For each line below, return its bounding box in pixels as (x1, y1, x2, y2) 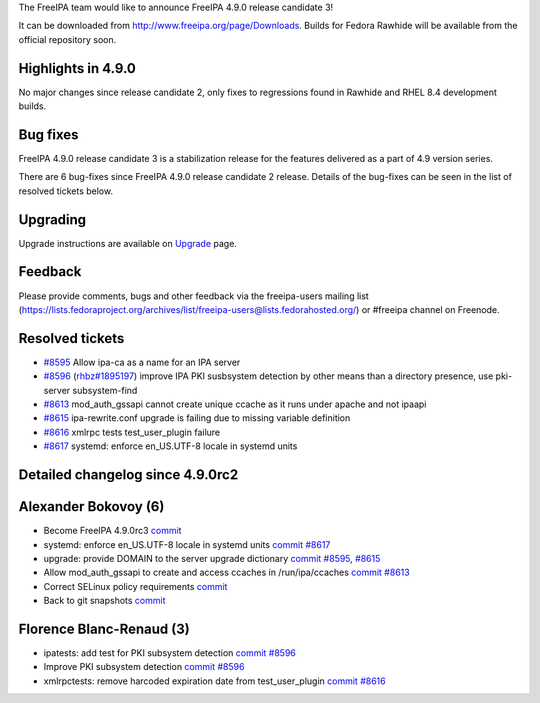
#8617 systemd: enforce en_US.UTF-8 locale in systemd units (43, 440, 298, 452)
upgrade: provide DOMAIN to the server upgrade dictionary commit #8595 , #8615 (43, 552, 381, 564)
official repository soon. (18, 33, 117, 45)
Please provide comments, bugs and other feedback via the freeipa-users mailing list (18, 290, 369, 302)
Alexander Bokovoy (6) (18, 498, 165, 515)
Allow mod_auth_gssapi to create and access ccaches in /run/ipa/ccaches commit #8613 (43, 566, 410, 579)
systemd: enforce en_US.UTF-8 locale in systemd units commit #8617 (43, 538, 331, 550)
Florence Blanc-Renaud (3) (18, 620, 190, 637)
